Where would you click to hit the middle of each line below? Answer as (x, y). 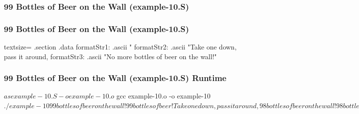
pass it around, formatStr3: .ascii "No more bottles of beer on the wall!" (110, 56)
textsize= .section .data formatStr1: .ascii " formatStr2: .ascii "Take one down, (120, 47)
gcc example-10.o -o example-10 (163, 96)
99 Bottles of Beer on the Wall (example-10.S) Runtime (115, 78)
